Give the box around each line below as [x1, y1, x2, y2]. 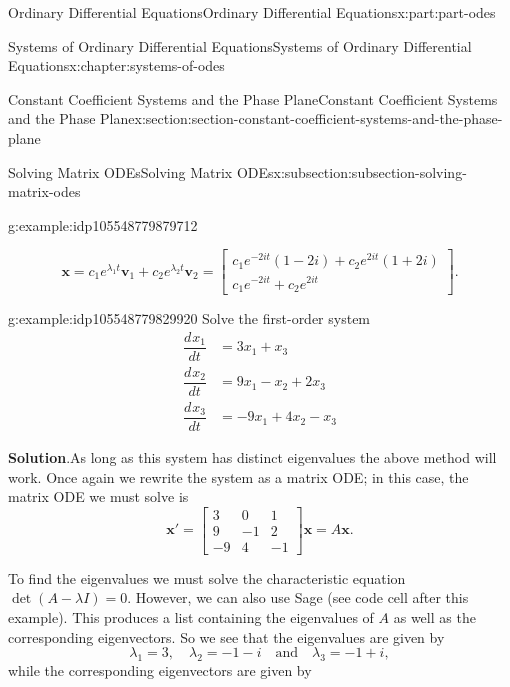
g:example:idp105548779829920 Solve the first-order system [8, 308, 371, 329]
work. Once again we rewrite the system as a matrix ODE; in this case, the [8, 466, 469, 487]
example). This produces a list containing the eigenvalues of [8, 606, 374, 627]
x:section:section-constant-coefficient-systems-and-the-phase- [134, 108, 503, 129]
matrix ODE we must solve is [8, 486, 189, 507]
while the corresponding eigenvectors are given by [8, 659, 312, 680]
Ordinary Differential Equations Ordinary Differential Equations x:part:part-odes [8, 2, 496, 22]
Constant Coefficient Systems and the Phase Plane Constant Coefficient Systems [8, 88, 498, 109]
